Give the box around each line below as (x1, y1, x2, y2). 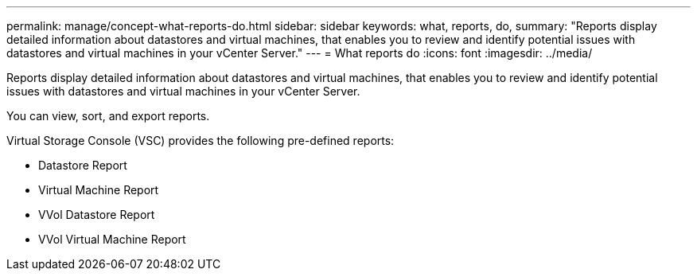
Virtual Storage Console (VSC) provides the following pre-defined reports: (6, 134, 395, 147)
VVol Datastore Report (38, 208, 155, 221)
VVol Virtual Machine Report (38, 232, 186, 246)
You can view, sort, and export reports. (6, 109, 210, 123)
